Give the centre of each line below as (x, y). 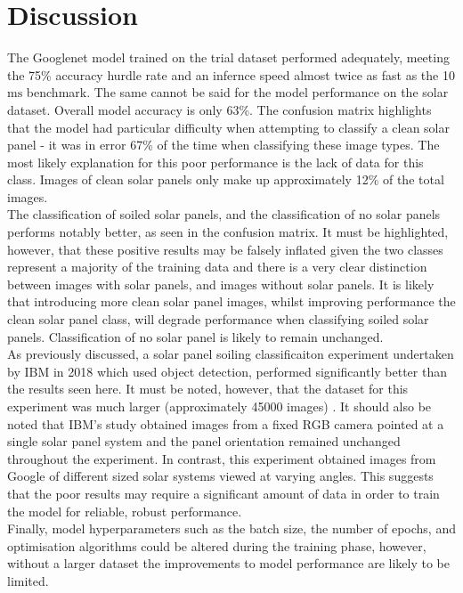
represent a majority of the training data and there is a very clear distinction (217, 267)
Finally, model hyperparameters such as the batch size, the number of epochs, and (231, 528)
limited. (28, 580)
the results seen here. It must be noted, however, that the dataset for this (208, 389)
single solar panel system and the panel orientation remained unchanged (204, 441)
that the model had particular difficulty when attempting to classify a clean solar (228, 127)
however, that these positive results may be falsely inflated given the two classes (225, 249)
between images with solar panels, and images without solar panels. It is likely (221, 284)
